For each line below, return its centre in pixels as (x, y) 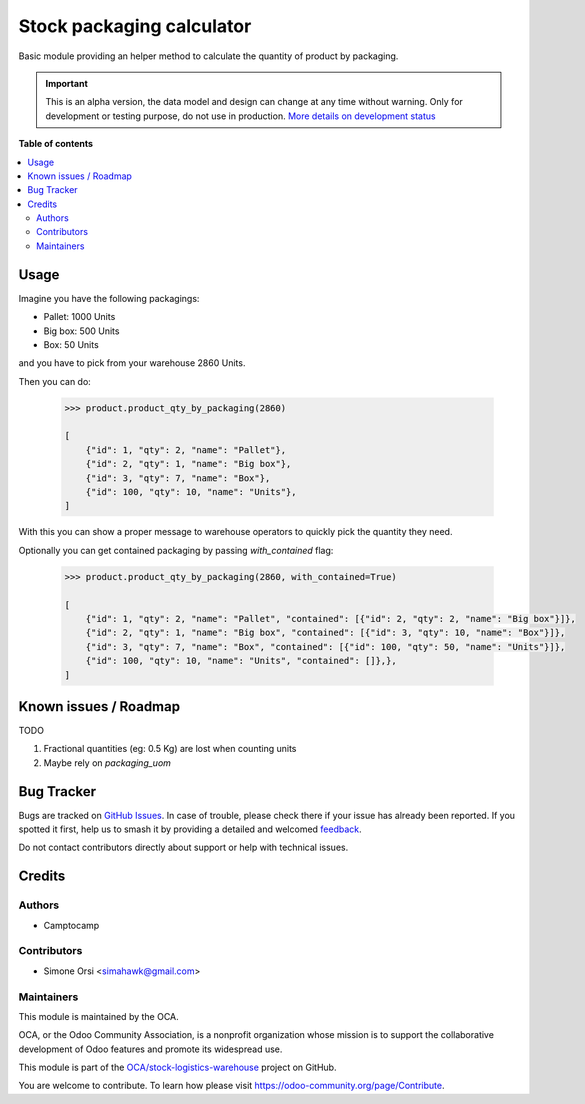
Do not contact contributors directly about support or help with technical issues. (183, 847)
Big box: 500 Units (81, 331)
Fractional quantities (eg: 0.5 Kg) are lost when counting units (170, 749)
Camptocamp (71, 925)
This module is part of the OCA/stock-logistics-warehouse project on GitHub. (177, 1067)
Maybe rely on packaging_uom (107, 762)
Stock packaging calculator (135, 26)
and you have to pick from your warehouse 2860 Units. (132, 363)
